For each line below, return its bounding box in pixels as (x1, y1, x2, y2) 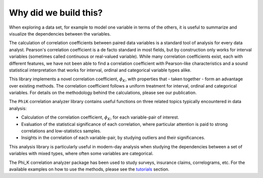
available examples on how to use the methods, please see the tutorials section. (9, 166, 170, 172)
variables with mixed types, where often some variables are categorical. (9, 151, 153, 157)
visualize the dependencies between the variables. (9, 31, 111, 36)
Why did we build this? (9, 7, 103, 18)
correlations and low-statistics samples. (21, 128, 101, 134)
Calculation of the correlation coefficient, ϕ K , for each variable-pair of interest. (21, 114, 180, 122)
